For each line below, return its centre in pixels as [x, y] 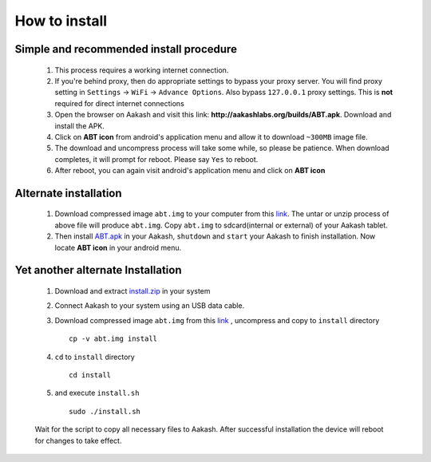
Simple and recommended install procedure [126, 49]
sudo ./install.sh [105, 411]
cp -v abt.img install [113, 339]
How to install [61, 21]
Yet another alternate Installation [98, 270]
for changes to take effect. [78, 440]
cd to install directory [95, 357]
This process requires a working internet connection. [142, 70]
